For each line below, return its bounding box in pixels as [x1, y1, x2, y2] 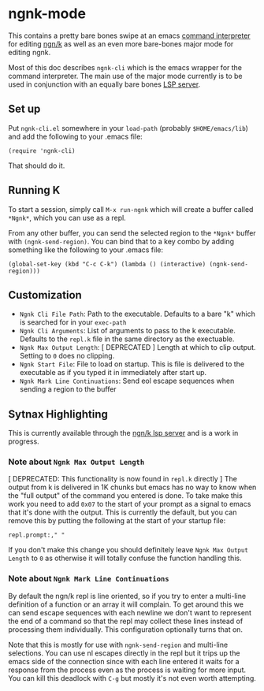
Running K [8, 184, 61, 197]
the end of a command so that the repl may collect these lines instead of [8, 616, 244, 626]
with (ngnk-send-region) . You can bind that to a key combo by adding [8, 236, 235, 246]
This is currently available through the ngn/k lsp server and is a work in [8, 429, 239, 438]
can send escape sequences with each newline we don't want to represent [8, 607, 252, 617]
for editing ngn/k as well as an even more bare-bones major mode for [8, 39, 234, 48]
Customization [8, 288, 83, 302]
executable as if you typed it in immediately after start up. [19, 368, 207, 377]
